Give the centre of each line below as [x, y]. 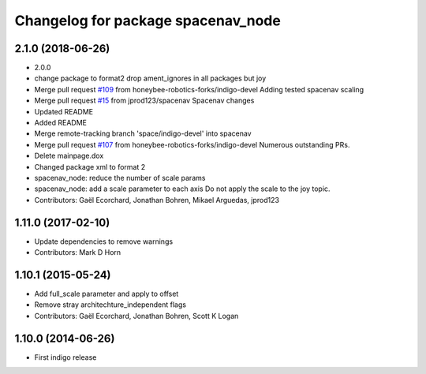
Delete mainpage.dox [69, 156]
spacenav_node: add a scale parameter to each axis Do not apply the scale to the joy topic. [182, 189]
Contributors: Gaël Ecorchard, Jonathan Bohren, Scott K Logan [136, 316]
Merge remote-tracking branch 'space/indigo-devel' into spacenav [143, 133]
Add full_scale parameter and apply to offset [106, 294]
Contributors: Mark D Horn [78, 252]
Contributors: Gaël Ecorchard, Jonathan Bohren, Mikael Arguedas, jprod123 [157, 200]
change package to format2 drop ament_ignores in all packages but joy [150, 78]
